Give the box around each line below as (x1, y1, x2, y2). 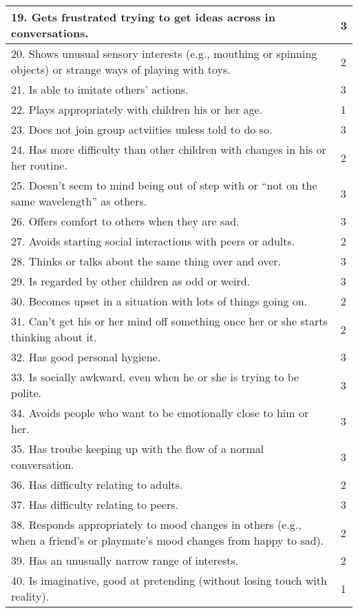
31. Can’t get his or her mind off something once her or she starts (11, 313, 328, 329)
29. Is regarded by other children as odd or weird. (11, 273, 251, 289)
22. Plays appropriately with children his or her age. (11, 101, 263, 117)
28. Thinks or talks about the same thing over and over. (11, 253, 281, 269)
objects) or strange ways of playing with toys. (11, 61, 231, 77)
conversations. (11, 25, 89, 41)
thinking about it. (11, 329, 97, 345)
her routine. (11, 157, 67, 173)
